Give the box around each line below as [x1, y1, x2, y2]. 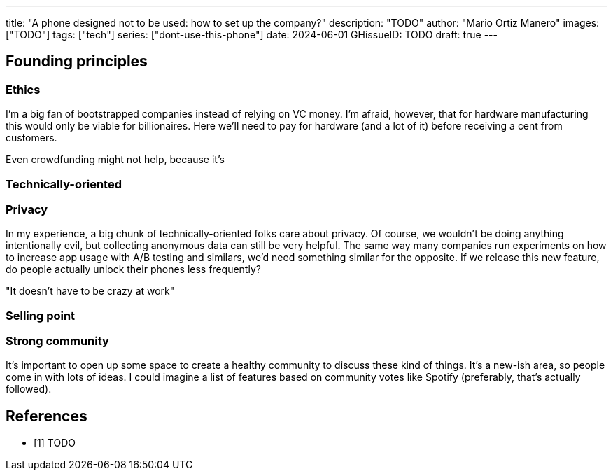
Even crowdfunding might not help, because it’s [6, 153, 225, 166]
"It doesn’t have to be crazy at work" [6, 285, 175, 297]
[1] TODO [34, 437, 76, 449]
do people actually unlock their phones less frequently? [6, 263, 261, 276]
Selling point [6, 308, 76, 323]
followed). [6, 383, 52, 395]
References [6, 407, 87, 425]
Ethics [6, 82, 41, 97]
